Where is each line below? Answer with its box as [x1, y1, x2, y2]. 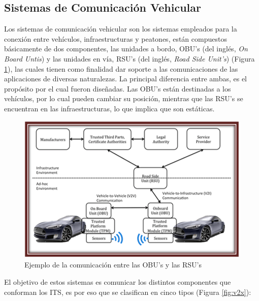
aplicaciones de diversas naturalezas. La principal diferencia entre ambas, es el [4, 73, 247, 84]
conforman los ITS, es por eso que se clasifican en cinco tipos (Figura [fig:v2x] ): [4, 286, 251, 297]
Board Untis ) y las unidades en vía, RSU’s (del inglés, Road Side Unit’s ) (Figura [4, 53, 255, 64]
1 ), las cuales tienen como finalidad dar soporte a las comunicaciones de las [4, 63, 238, 74]
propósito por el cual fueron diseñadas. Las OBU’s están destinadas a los [4, 83, 231, 94]
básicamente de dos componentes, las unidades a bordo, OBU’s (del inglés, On [4, 43, 248, 54]
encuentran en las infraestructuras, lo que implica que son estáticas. [4, 103, 215, 113]
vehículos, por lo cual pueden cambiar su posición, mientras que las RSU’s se [4, 93, 243, 104]
